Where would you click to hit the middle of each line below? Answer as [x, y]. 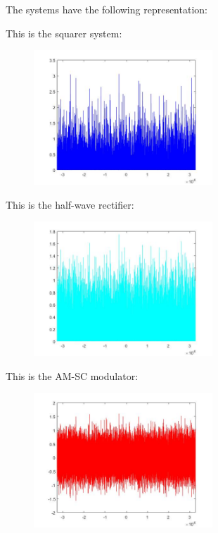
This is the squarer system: [64, 33]
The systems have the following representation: [107, 9]
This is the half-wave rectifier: [70, 204]
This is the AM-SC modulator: [72, 375]
